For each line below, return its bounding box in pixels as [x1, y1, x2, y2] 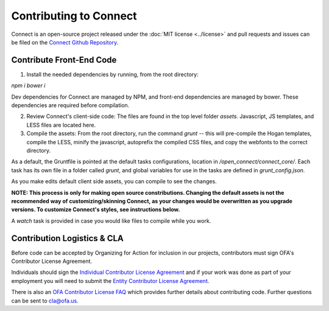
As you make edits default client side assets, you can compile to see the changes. [11, 178, 217, 185]
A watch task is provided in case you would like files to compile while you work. [11, 217, 211, 225]
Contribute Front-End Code [11, 55, 117, 65]
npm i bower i [11, 82, 46, 89]
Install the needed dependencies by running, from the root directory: [26, 71, 199, 78]
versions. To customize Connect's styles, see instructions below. [11, 206, 180, 213]
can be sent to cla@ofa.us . [11, 297, 79, 304]
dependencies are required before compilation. [11, 102, 130, 109]
